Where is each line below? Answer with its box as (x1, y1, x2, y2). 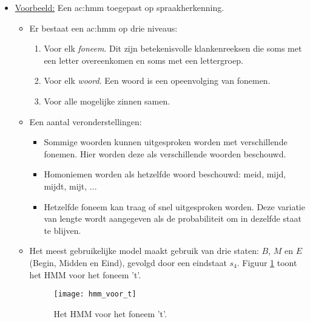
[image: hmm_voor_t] (53, 290, 136, 299)
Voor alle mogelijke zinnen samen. (44, 94, 170, 107)
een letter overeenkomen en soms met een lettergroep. (44, 53, 243, 66)
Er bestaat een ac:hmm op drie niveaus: (29, 21, 178, 34)
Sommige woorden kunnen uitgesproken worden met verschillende (44, 135, 288, 148)
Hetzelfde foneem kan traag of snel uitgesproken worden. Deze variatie (44, 200, 305, 213)
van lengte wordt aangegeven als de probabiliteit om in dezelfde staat (44, 212, 302, 225)
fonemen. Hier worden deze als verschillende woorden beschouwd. (44, 147, 286, 160)
